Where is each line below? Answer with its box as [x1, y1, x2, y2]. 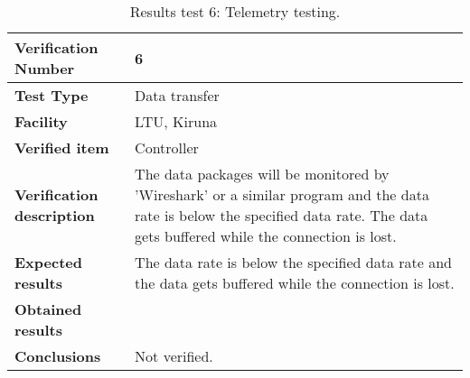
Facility [14, 111, 68, 132]
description [14, 205, 95, 226]
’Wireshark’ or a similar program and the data [135, 184, 429, 205]
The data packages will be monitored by [135, 163, 390, 184]
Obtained [14, 299, 82, 319]
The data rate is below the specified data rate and [135, 252, 452, 272]
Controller [135, 137, 199, 158]
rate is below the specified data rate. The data [135, 205, 428, 226]
